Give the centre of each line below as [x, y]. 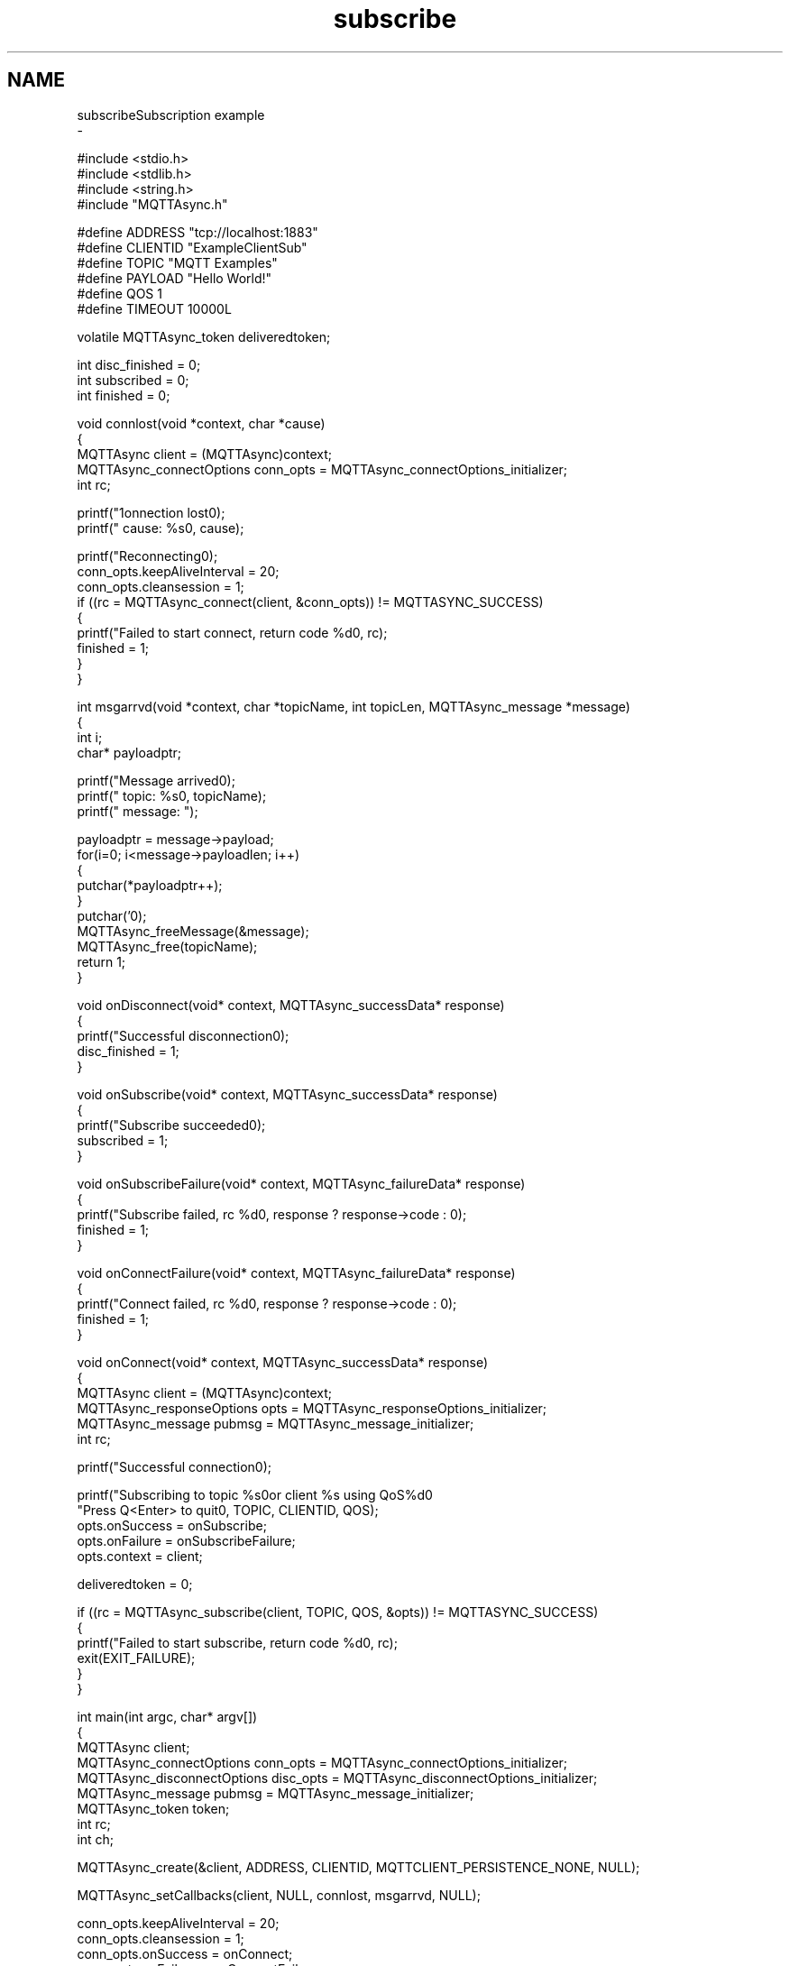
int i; [90, 737]
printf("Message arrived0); [156, 780]
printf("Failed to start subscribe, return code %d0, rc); [237, 1642]
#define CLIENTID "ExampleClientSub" [192, 247]
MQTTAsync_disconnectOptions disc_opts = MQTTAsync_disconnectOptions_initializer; [337, 1778]
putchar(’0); [112, 915]
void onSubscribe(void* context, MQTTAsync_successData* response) [287, 1094]
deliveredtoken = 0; [135, 1584]
